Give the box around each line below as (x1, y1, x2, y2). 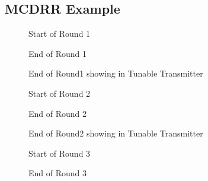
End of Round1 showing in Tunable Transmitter (28, 67, 203, 80)
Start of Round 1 (28, 27, 91, 40)
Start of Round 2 (28, 87, 91, 99)
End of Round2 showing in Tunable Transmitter (28, 127, 203, 139)
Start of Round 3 (28, 147, 91, 159)
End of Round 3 (28, 167, 87, 179)
